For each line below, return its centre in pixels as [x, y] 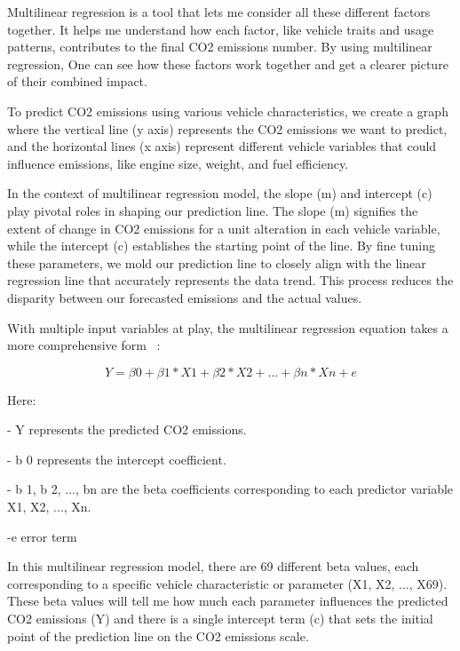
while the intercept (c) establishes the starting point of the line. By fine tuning [222, 246]
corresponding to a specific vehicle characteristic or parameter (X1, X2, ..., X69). [227, 583]
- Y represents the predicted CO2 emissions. [127, 429]
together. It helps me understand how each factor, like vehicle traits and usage [221, 29]
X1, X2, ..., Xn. [49, 507]
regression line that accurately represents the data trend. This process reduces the [230, 280]
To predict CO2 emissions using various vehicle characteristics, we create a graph [228, 111]
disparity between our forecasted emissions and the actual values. [185, 297]
